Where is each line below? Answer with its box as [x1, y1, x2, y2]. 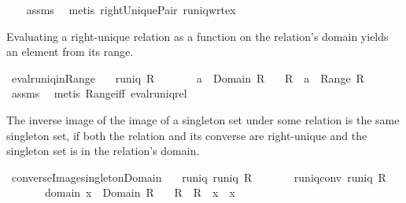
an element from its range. [6, 43, 134, 60]
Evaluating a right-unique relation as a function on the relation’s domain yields [6, 28, 389, 44]
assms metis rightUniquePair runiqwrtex [26, 2, 236, 17]
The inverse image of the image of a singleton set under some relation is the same [6, 111, 400, 127]
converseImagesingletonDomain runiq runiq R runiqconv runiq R [11, 168, 386, 185]
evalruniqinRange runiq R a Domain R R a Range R [11, 69, 364, 86]
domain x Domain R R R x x [44, 184, 235, 201]
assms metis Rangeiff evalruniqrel [11, 85, 187, 101]
